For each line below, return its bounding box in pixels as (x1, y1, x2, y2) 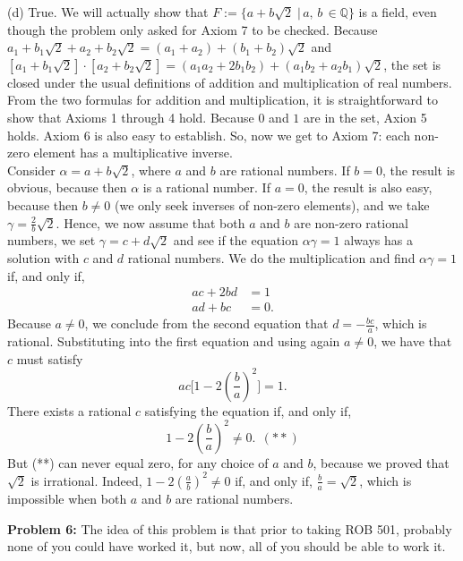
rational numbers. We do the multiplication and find (127, 248, 416, 267)
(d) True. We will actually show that (7, 3, 209, 21)
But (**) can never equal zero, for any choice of (7, 453, 269, 472)
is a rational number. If (142, 178, 270, 197)
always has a (344, 231, 413, 250)
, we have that (373, 332, 452, 351)
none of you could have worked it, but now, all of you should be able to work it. (7, 537, 446, 556)
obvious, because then (7, 178, 127, 197)
